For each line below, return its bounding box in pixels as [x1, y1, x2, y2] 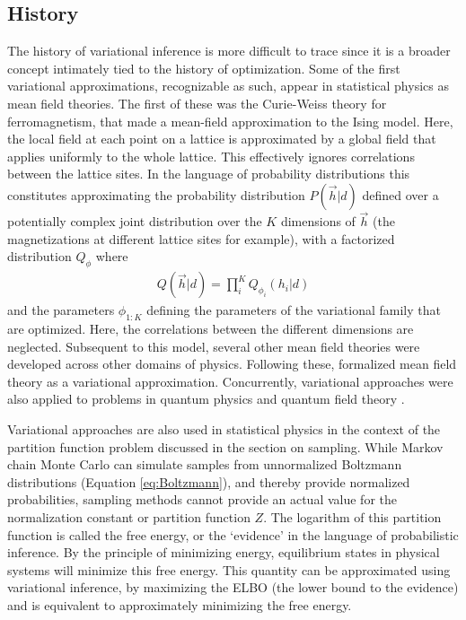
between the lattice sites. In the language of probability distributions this [7, 164, 410, 183]
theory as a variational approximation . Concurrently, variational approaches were [7, 371, 453, 390]
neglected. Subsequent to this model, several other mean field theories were [7, 336, 420, 355]
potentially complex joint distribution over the [7, 212, 262, 231]
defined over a [362, 185, 439, 204]
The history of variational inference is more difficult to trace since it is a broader [7, 41, 451, 60]
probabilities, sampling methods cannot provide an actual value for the [7, 490, 397, 509]
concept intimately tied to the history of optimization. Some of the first [7, 58, 400, 77]
